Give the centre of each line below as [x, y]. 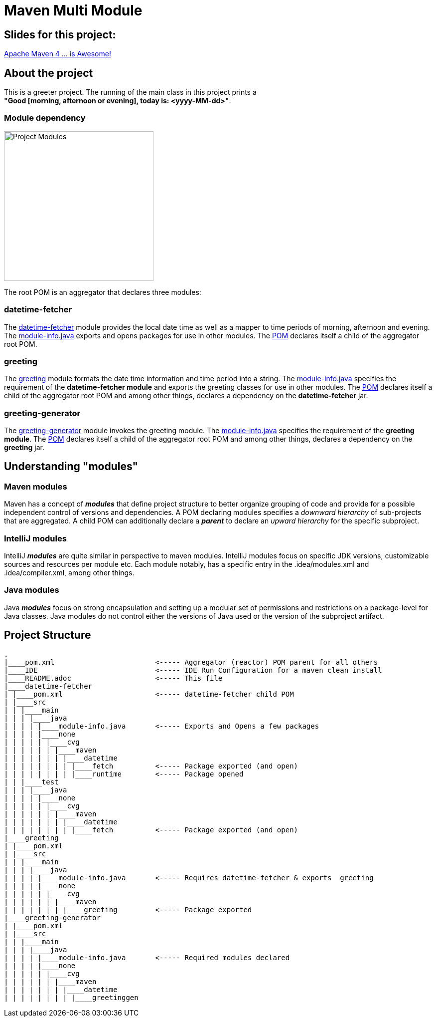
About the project [49, 73]
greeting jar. [24, 448]
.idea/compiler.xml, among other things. [69, 572]
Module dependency [45, 118]
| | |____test [31, 782]
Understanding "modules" [71, 467]
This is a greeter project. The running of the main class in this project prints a [130, 92]
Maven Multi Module [73, 10]
